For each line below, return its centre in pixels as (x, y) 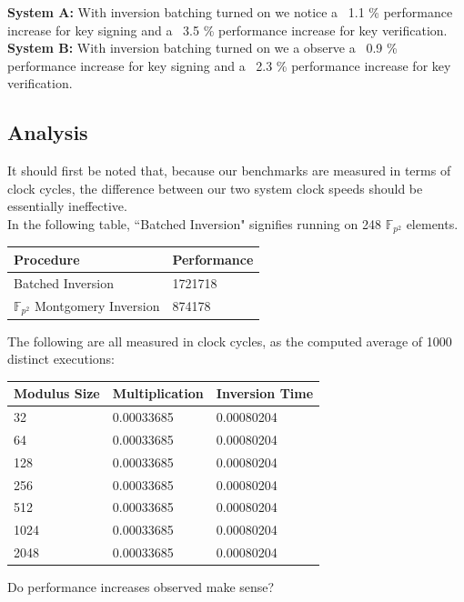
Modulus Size (57, 393)
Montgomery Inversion (97, 305)
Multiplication (158, 393)
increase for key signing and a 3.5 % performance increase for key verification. (227, 30)
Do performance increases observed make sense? (141, 587)
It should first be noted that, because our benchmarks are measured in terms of (229, 171)
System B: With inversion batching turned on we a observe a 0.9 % (202, 48)
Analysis (48, 132)
